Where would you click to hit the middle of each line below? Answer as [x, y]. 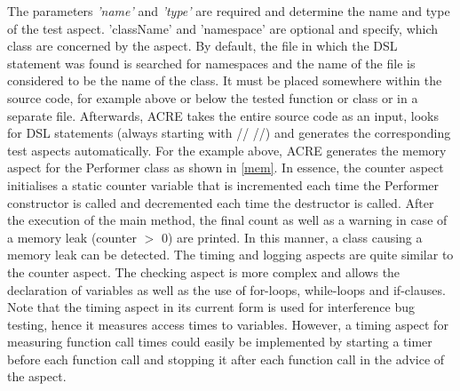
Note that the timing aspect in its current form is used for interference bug [211, 307]
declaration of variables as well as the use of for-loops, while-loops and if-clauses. [226, 289]
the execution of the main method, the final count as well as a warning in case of [227, 220]
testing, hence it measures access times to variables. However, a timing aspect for [228, 324]
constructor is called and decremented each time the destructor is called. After [221, 202]
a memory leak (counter [72, 237]
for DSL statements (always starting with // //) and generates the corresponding [229, 133]
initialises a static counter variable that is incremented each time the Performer [223, 184]
